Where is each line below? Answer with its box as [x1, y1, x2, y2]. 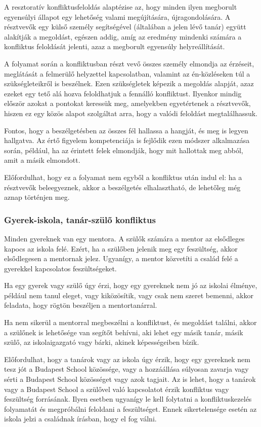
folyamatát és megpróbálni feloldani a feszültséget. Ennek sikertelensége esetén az [4, 403, 257, 414]
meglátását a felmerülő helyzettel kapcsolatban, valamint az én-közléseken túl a [4, 68, 250, 79]
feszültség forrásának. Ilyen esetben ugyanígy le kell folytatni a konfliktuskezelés [4, 394, 252, 404]
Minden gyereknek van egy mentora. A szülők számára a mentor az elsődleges [4, 233, 245, 243]
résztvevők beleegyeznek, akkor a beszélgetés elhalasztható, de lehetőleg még [4, 182, 241, 192]
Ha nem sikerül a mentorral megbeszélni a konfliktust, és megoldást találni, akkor [4, 317, 257, 328]
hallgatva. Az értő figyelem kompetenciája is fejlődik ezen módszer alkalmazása [4, 135, 250, 146]
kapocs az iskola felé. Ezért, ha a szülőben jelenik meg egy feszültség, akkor [4, 243, 238, 254]
